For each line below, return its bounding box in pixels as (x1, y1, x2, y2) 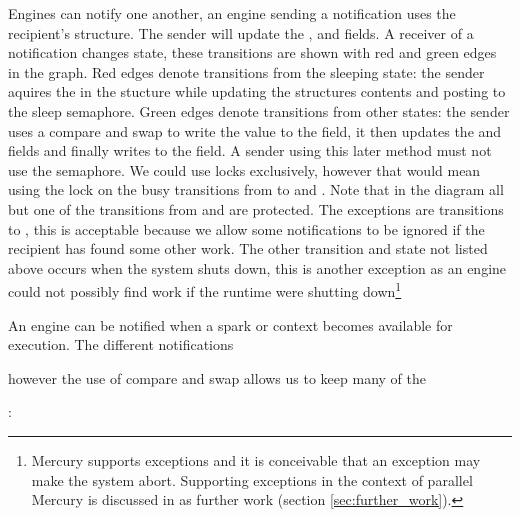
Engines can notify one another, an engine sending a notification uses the (8, 3, 456, 23)
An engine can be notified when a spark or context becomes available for (8, 314, 453, 335)
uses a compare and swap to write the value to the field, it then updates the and (8, 120, 502, 141)
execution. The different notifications (8, 334, 234, 355)
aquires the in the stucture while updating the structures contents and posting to (8, 81, 506, 102)
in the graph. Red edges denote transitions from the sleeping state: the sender (8, 61, 485, 82)
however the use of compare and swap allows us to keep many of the (8, 367, 426, 388)
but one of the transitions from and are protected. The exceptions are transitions (8, 198, 504, 219)
